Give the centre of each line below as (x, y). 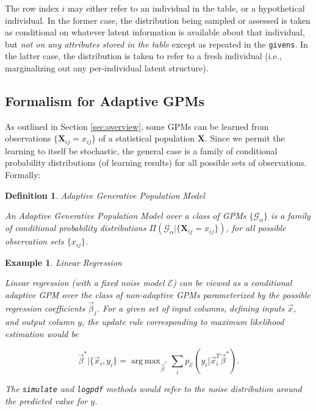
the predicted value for (46, 401)
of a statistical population (147, 138)
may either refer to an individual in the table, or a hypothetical (186, 8)
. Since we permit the (245, 138)
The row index (32, 8)
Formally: (23, 175)
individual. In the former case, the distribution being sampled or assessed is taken (158, 20)
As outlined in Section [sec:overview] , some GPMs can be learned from (137, 126)
